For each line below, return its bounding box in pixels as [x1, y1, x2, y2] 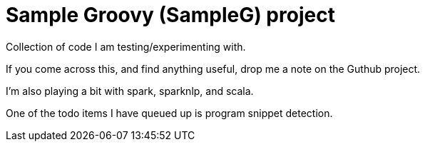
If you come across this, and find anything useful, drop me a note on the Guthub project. [6, 62, 421, 75]
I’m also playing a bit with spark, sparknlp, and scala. [6, 84, 254, 97]
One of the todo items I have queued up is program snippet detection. [6, 106, 333, 119]
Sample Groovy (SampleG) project [6, 3, 335, 27]
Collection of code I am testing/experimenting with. [6, 40, 246, 53]
